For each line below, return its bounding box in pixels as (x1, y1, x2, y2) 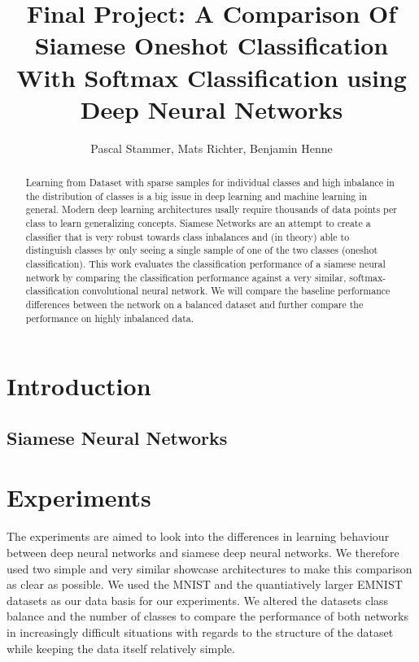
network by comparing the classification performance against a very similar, (25, 270, 347, 284)
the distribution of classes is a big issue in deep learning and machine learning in (25, 189, 368, 203)
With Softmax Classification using (16, 60, 407, 94)
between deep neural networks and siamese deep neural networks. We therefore (7, 543, 399, 560)
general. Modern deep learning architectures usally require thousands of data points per (25, 203, 397, 216)
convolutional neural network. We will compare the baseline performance (82, 284, 391, 298)
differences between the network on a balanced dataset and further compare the (25, 297, 364, 311)
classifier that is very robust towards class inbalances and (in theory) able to (25, 229, 350, 243)
